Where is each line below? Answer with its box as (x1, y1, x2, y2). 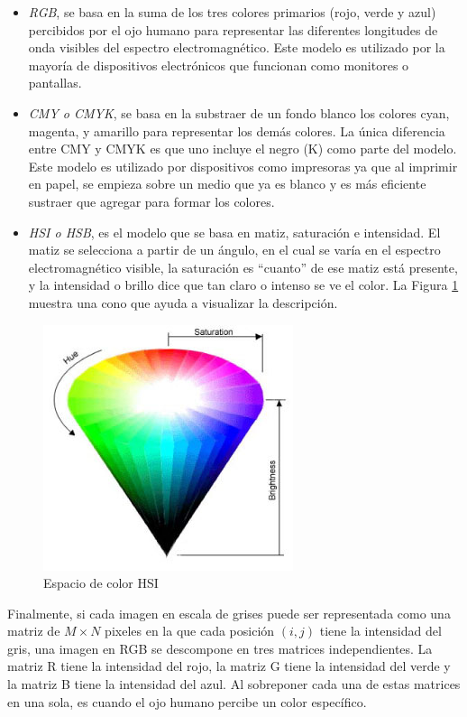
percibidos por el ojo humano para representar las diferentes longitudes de (28, 20, 438, 39)
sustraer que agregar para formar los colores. (28, 191, 275, 210)
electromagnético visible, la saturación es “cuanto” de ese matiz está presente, (28, 257, 458, 276)
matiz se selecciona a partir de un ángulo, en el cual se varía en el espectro (28, 240, 441, 259)
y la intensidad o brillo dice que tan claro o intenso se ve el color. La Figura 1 (28, 275, 459, 294)
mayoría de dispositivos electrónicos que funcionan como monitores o (28, 55, 409, 74)
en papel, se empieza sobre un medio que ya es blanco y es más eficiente (28, 174, 426, 193)
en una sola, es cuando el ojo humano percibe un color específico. (7, 692, 367, 711)
